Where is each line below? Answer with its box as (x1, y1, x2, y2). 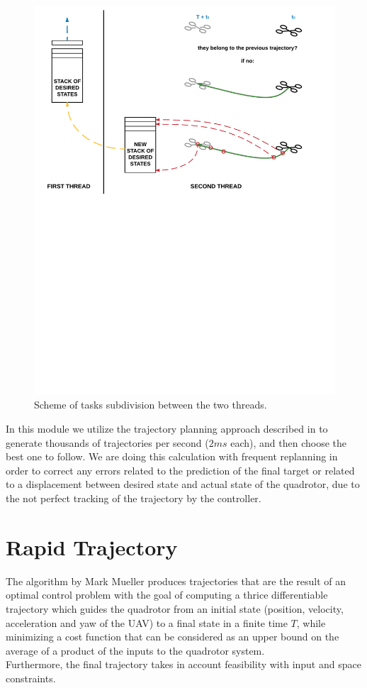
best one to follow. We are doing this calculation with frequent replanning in (6, 449, 338, 464)
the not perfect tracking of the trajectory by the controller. (6, 491, 261, 506)
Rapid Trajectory (6, 532, 178, 561)
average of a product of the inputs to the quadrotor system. (6, 643, 265, 658)
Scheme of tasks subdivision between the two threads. (34, 397, 267, 412)
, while (296, 615, 326, 630)
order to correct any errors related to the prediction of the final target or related (6, 462, 355, 477)
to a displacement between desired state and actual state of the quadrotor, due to (6, 477, 360, 492)
